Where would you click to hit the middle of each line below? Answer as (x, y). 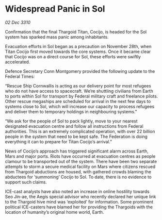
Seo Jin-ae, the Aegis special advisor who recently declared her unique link (81, 196)
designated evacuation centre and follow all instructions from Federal (74, 126)
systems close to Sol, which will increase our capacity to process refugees (80, 106)
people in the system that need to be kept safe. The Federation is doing (76, 136)
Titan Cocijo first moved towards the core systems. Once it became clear (78, 51)
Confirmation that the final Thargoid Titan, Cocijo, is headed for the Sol (76, 32)
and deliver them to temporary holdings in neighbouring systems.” (71, 111)
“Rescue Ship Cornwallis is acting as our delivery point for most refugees (78, 85)
